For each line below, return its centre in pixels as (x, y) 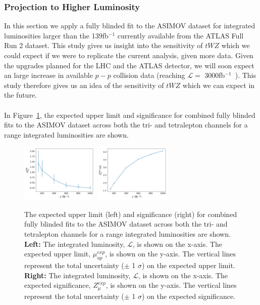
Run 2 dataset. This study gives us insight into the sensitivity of (103, 45)
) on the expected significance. (189, 296)
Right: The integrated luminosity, (77, 275)
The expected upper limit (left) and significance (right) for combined (131, 214)
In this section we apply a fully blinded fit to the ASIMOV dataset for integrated (130, 26)
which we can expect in (219, 85)
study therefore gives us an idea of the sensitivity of (84, 85)
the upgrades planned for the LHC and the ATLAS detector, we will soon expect (129, 65)
